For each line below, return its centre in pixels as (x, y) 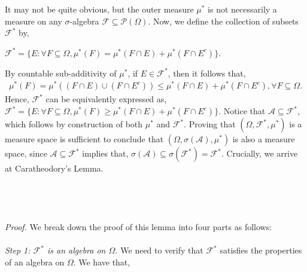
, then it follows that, (207, 73)
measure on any (34, 21)
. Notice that (242, 111)
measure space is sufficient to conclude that (84, 139)
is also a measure (264, 139)
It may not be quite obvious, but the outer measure (99, 9)
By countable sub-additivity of (61, 73)
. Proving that (210, 124)
